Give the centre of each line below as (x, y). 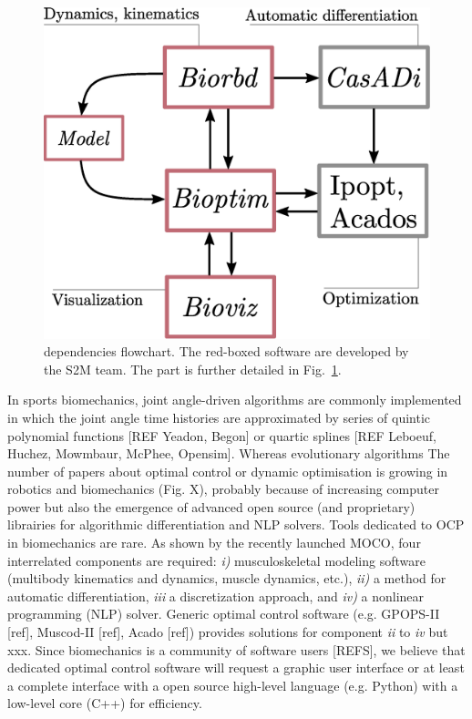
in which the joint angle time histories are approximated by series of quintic (219, 417)
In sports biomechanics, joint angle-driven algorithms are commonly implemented (235, 400)
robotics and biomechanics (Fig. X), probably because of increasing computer (223, 489)
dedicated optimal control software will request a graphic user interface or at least (236, 668)
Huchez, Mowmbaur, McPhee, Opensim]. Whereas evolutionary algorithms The (229, 453)
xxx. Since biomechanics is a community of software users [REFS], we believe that (236, 649)
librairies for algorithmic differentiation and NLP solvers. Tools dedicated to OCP (236, 524)
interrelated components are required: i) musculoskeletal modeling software (216, 560)
